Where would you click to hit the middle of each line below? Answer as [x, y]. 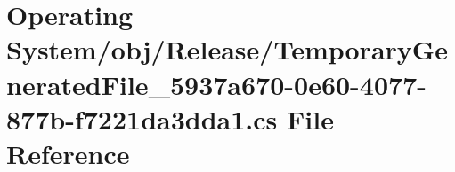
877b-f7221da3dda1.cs [142, 118]
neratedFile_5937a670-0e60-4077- [216, 84]
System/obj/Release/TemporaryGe [227, 49]
